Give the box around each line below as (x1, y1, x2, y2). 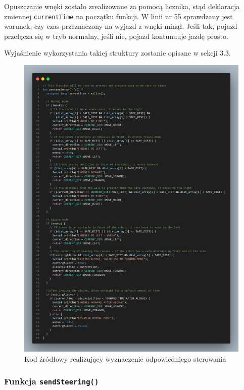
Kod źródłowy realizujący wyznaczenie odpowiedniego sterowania (24, 353, 226, 364)
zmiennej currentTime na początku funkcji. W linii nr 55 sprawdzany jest (4, 11, 233, 21)
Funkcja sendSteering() (4, 375, 99, 387)
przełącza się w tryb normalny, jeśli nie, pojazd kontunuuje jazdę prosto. (4, 30, 228, 41)
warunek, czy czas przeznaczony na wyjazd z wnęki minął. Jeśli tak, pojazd (4, 21, 237, 31)
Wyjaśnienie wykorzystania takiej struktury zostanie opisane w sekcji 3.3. (4, 47, 231, 58)
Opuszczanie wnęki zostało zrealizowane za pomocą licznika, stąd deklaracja (4, 1, 240, 11)
